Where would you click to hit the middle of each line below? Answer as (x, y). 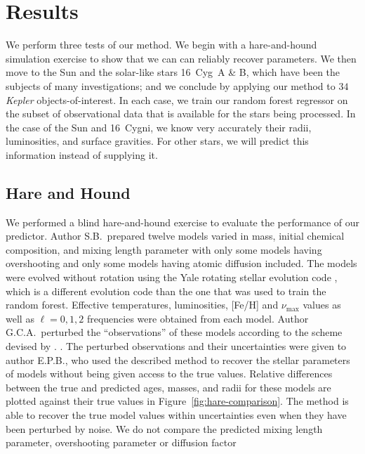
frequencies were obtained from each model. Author (198, 318)
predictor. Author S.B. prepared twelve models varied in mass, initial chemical (175, 236)
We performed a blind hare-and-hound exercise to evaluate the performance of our (182, 222)
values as (322, 305)
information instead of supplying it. (82, 154)
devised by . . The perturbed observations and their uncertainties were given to (176, 346)
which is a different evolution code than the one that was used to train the (166, 291)
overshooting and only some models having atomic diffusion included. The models (181, 263)
